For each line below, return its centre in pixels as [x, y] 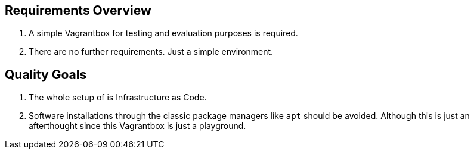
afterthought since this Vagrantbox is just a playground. [137, 126]
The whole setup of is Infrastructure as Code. [118, 98]
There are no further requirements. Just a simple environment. [151, 52]
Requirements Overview [78, 10]
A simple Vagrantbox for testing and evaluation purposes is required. [163, 33]
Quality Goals [46, 74]
